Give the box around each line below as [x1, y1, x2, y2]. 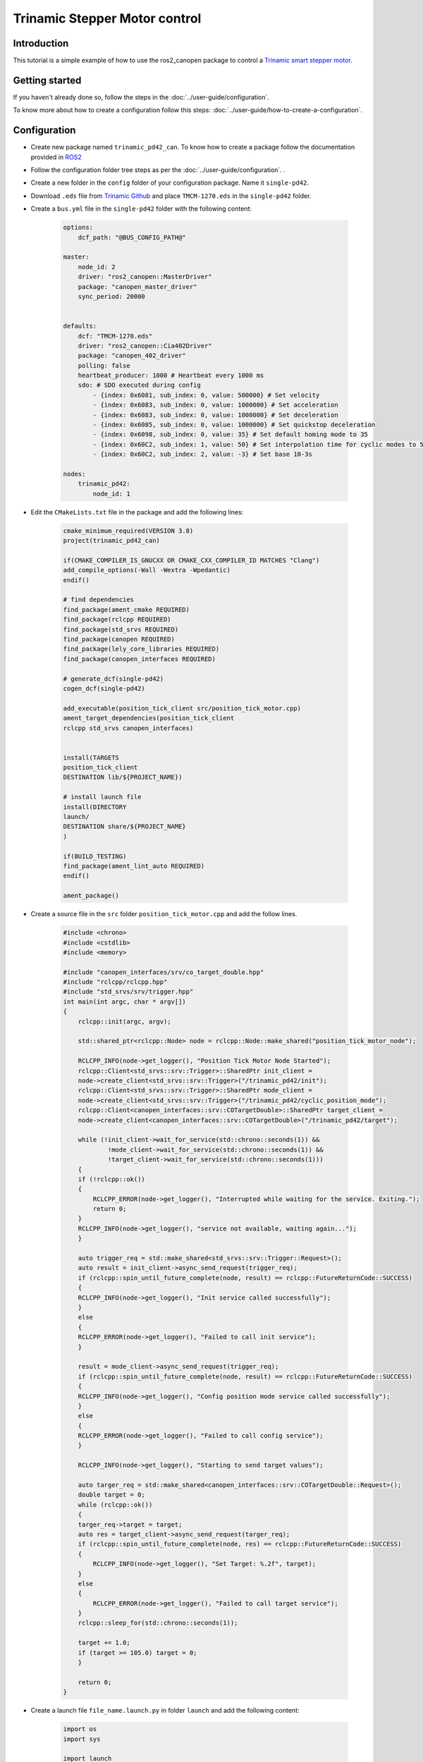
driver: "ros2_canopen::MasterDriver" [78, 273, 212, 281]
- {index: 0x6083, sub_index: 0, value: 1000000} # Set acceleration [92, 401, 338, 409]
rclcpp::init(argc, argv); [78, 1017, 172, 1025]
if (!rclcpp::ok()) [78, 1175, 146, 1183]
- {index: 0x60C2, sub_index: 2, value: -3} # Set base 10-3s [92, 450, 313, 458]
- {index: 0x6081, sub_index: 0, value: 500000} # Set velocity [92, 391, 320, 399]
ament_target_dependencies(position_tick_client [63, 714, 235, 722]
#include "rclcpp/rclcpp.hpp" [63, 978, 168, 986]
